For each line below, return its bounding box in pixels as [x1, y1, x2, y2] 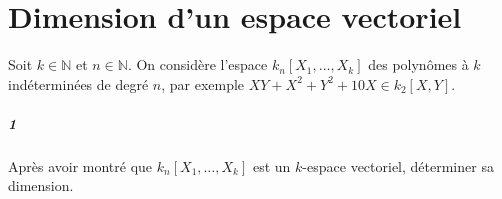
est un [252, 155, 291, 176]
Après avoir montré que [8, 155, 153, 176]
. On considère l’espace [127, 54, 268, 75]
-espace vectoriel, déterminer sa [302, 155, 494, 176]
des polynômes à [368, 54, 469, 75]
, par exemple [161, 73, 245, 94]
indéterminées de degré [8, 73, 149, 94]
